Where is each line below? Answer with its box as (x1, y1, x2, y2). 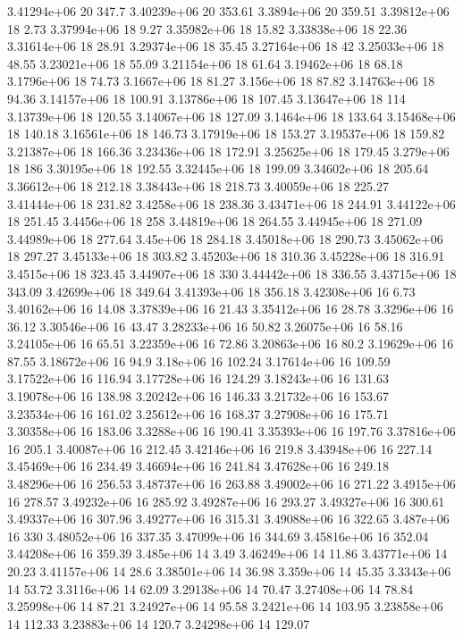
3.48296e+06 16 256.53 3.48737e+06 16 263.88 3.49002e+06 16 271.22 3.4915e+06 (7, 474, 456, 493)
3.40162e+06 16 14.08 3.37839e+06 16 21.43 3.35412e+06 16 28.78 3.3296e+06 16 (7, 299, 454, 318)
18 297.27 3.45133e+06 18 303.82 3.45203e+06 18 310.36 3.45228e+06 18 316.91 (7, 247, 445, 265)
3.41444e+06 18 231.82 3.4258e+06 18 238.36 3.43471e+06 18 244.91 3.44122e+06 (7, 194, 456, 213)
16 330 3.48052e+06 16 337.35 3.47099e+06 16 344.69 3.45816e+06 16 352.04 (7, 526, 429, 545)
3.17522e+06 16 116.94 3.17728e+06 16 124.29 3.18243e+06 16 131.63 (7, 369, 389, 388)
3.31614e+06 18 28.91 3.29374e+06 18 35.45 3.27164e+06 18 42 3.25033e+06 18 (7, 37, 444, 55)
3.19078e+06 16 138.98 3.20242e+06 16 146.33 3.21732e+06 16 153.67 (7, 387, 389, 406)
